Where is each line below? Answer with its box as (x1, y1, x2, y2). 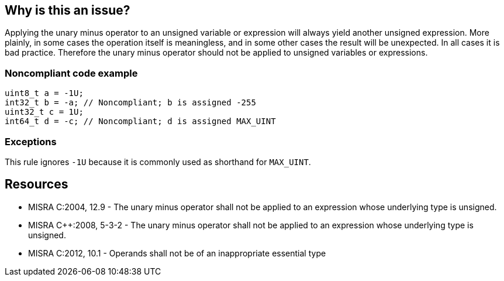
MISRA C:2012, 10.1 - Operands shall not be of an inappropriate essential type (28, 248, 326, 258)
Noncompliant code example (5, 67, 138, 79)
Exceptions (5, 135, 57, 148)
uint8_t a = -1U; (5, 88, 84, 98)
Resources (5, 177, 68, 192)
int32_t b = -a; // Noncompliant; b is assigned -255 (5, 98, 256, 108)
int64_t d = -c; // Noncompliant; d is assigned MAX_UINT (5, 116, 276, 126)
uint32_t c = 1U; (5, 107, 84, 117)
